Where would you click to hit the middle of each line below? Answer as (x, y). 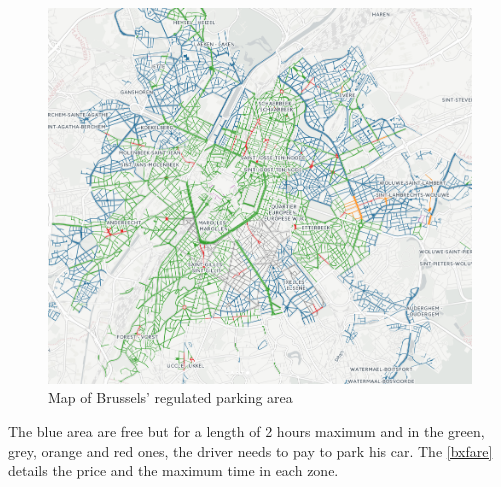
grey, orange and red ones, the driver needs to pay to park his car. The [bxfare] (250, 450)
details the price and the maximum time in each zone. (173, 470)
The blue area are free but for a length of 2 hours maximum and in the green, (246, 430)
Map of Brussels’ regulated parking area (170, 397)
